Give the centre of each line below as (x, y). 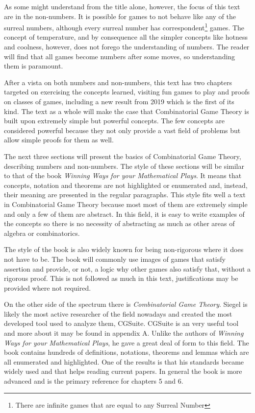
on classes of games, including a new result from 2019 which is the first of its (119, 101)
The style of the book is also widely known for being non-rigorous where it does (124, 249)
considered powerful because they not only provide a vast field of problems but (122, 130)
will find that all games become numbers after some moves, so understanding (120, 56)
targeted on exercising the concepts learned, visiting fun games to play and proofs (127, 92)
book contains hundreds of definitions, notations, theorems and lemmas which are (127, 352)
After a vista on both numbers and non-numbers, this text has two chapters (118, 82)
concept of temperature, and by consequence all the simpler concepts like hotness (126, 37)
